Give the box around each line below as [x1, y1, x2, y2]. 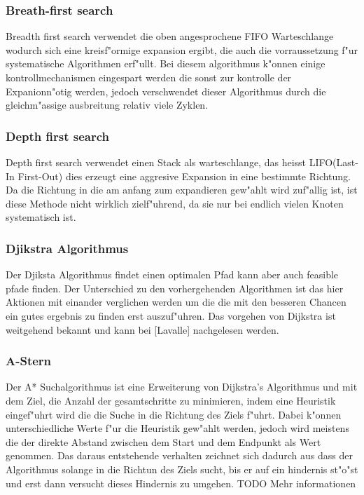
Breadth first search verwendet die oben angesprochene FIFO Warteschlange [6, 29, 334, 43]
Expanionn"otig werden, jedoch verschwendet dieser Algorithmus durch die [6, 83, 326, 98]
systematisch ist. [6, 210, 76, 224]
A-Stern [6, 352, 52, 369]
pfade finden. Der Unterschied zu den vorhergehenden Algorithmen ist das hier [6, 280, 344, 295]
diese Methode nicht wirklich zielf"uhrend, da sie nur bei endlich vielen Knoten [6, 196, 344, 210]
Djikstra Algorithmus [6, 239, 129, 257]
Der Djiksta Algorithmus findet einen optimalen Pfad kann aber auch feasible [6, 267, 339, 282]
